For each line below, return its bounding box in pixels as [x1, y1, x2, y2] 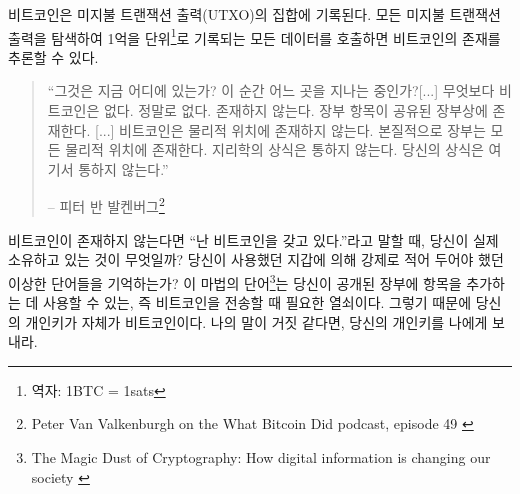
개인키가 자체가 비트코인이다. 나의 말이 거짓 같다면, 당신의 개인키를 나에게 [25, 311, 488, 332]
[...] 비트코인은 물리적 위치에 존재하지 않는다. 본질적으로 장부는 [94, 119, 486, 140]
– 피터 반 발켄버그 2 [47, 193, 165, 217]
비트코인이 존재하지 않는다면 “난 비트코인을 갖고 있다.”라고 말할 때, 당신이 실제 [8, 229, 499, 250]
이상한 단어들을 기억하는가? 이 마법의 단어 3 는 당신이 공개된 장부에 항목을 [8, 269, 462, 293]
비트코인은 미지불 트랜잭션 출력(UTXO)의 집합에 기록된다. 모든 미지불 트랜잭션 [8, 4, 501, 24]
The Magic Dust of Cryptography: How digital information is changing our [31, 447, 491, 468]
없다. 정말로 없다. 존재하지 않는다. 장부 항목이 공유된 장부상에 [103, 100, 488, 121]
